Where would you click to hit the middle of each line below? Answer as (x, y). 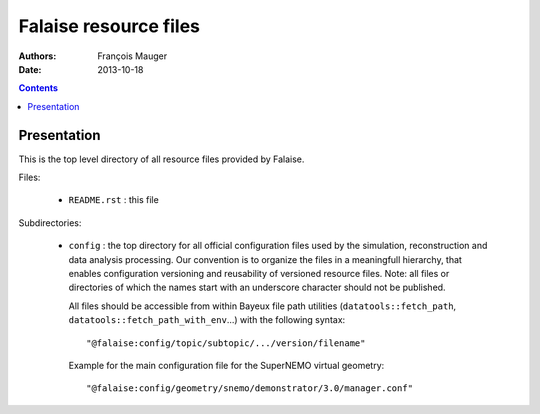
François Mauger (132, 56)
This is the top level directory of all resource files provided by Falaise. (161, 159)
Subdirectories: (50, 222)
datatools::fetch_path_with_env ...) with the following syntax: (207, 320)
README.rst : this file (113, 200)
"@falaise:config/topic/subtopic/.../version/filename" (226, 343)
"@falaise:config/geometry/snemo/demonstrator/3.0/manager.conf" (250, 388)
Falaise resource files (109, 26)
